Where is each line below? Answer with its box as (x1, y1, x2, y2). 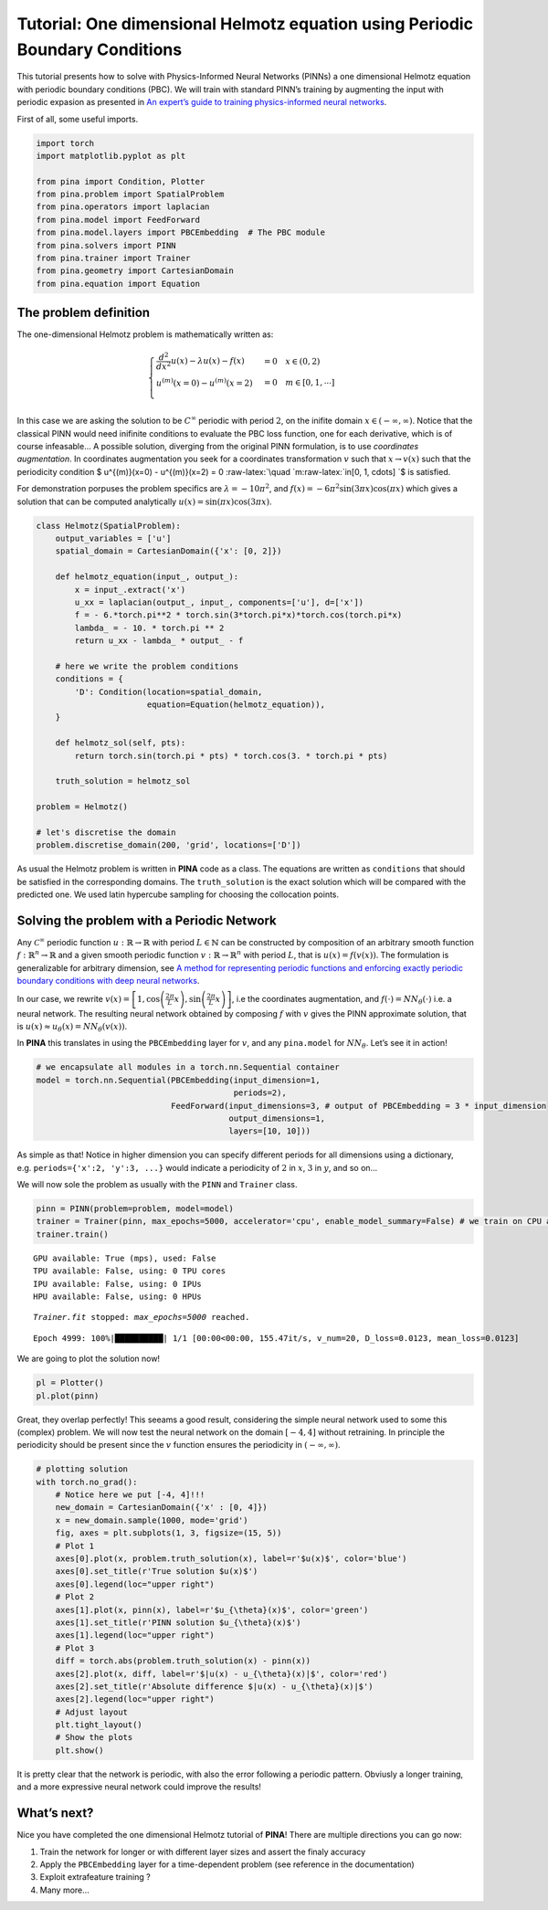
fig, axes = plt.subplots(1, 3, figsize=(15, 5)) (55, 1528, 282, 1538)
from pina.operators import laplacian (36, 202, 210, 212)
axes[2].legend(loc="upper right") (55, 1694, 215, 1704)
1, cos (137, 994, 160, 1004)
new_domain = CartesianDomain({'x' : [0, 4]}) (55, 1503, 269, 1513)
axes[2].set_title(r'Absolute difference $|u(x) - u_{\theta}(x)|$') (55, 1681, 374, 1692)
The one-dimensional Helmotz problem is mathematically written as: (16, 329, 274, 340)
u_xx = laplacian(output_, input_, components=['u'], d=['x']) (74, 596, 364, 607)
